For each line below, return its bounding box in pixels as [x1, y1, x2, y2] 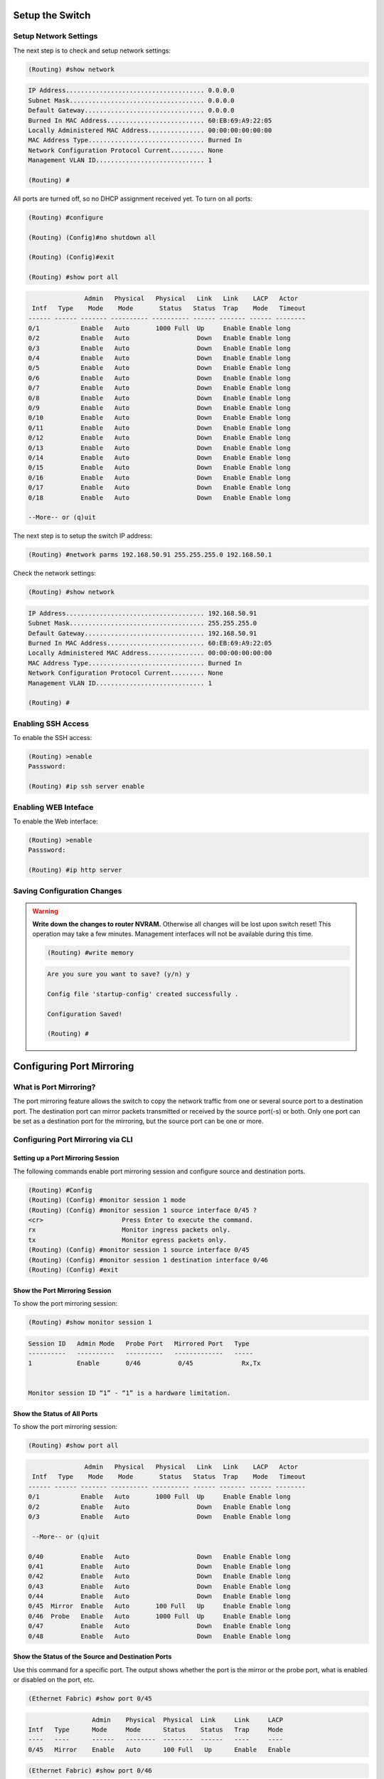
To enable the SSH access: [13, 734, 92, 742]
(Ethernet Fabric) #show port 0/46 [28, 1767, 152, 1775]
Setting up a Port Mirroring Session [13, 1154, 119, 1163]
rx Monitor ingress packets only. [28, 1226, 231, 1234]
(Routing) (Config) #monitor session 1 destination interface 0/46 [28, 1256, 269, 1264]
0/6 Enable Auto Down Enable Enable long [28, 374, 291, 382]
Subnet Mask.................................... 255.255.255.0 [28, 619, 257, 628]
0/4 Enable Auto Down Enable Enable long [28, 354, 291, 362]
